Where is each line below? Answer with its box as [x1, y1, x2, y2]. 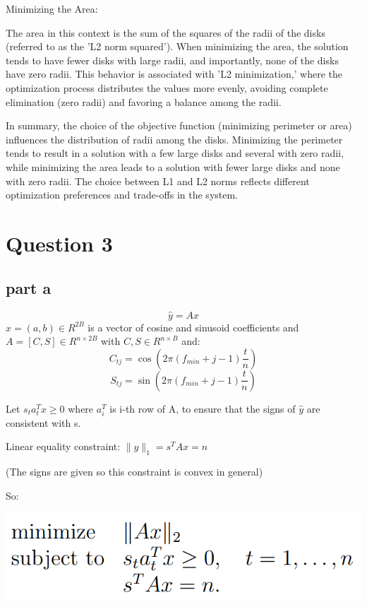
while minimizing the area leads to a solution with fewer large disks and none [6, 159, 340, 174]
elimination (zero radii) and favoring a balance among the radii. [6, 94, 282, 109]
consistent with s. [6, 415, 81, 430]
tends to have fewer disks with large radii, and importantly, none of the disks [6, 52, 339, 67]
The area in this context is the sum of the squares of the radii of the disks [6, 25, 325, 40]
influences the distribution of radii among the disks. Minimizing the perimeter [6, 131, 343, 146]
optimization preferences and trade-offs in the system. [6, 187, 239, 202]
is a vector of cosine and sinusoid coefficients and [88, 319, 299, 334]
